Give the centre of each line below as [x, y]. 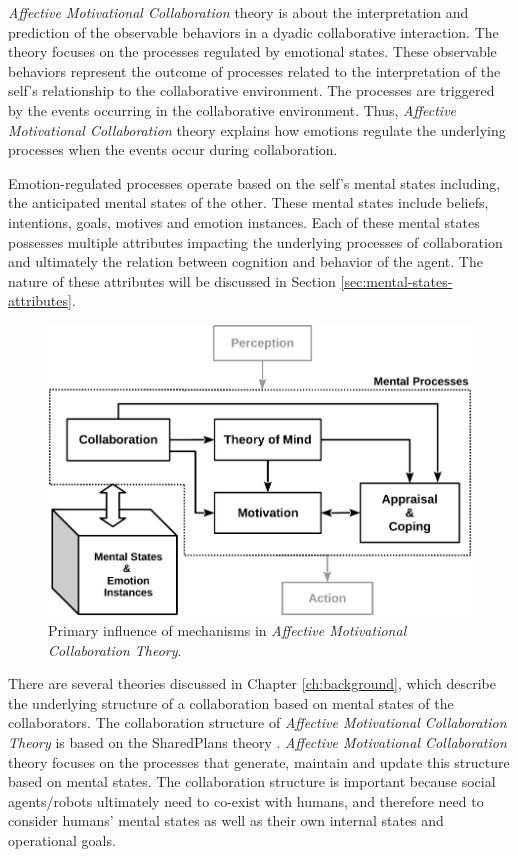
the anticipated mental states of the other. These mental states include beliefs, [248, 202]
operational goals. [62, 839]
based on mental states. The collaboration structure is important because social [252, 781]
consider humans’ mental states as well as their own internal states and [226, 820]
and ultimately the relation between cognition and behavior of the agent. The [245, 261]
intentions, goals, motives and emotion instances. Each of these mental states [244, 221]
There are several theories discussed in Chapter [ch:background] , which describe [252, 683]
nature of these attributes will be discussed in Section [172, 280]
